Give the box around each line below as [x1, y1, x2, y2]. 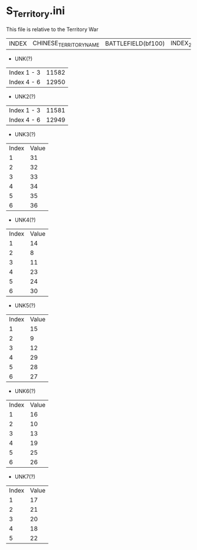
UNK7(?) [14, 473, 36, 480]
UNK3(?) [14, 130, 36, 137]
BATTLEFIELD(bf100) [105, 39, 165, 48]
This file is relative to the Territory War [6, 25, 98, 33]
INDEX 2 [170, 39, 192, 48]
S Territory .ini [6, 4, 66, 19]
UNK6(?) [14, 387, 36, 394]
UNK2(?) [14, 93, 36, 100]
